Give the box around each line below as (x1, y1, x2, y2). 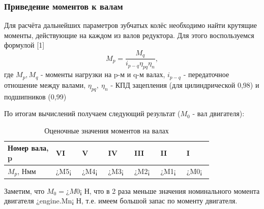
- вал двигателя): (192, 108, 245, 119)
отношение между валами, (4, 79, 86, 90)
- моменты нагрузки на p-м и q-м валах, (41, 69, 165, 80)
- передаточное (183, 69, 229, 80)
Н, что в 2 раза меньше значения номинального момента (84, 185, 260, 196)
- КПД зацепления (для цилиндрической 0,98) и (110, 79, 259, 90)
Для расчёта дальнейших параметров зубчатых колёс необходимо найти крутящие (4, 20, 257, 30)
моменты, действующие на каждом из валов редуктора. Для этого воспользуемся (4, 29, 254, 40)
